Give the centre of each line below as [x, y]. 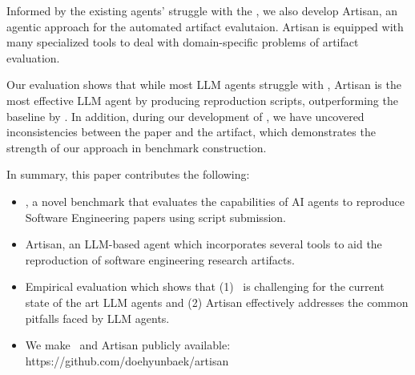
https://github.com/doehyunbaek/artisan [127, 360]
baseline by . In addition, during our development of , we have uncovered [185, 116]
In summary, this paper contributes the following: [128, 174]
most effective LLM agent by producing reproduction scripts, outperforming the [202, 100]
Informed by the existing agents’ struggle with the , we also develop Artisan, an [202, 10]
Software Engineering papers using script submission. [155, 217]
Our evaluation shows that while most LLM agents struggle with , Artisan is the [204, 85]
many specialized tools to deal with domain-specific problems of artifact [183, 42]
